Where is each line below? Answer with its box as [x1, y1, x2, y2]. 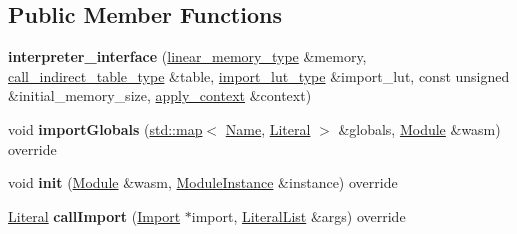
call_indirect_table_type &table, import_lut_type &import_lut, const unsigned [8, 65, 510, 86]
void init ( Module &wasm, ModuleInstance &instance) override [8, 172, 398, 193]
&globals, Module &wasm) [338, 118, 501, 139]
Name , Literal [225, 118, 311, 139]
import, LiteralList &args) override [191, 205, 406, 226]
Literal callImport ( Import [8, 205, 181, 226]
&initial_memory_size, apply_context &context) [8, 85, 312, 106]
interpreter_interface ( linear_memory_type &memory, [8, 46, 367, 67]
